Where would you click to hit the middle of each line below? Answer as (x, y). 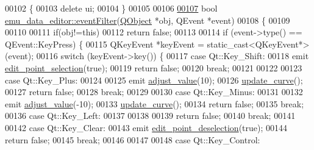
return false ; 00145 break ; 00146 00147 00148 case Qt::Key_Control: (133, 139)
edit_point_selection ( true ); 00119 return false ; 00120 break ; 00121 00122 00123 (154, 67)
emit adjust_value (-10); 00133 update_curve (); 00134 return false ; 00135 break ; (155, 103)
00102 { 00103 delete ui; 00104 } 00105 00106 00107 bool (111, 8)
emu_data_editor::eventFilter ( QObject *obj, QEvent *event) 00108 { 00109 (148, 20)
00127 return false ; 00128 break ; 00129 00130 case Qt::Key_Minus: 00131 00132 (154, 92)
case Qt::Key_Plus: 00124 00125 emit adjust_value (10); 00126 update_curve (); (154, 80)
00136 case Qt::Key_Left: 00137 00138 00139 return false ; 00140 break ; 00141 (150, 116)
